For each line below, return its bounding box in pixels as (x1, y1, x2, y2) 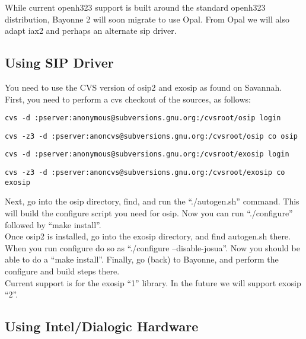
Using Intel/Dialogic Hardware (5, 317, 199, 335)
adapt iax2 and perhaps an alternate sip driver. (5, 24, 177, 37)
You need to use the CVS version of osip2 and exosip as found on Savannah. (5, 81, 282, 93)
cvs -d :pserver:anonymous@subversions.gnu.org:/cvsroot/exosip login (5, 150, 289, 159)
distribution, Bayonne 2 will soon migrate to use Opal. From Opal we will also (5, 12, 289, 25)
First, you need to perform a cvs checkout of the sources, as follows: (5, 92, 251, 105)
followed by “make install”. (5, 218, 101, 231)
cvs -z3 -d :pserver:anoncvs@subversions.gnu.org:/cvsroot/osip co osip (5, 132, 298, 140)
